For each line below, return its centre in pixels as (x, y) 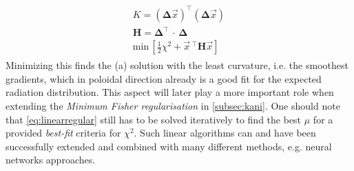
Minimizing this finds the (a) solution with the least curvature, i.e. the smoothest (177, 65)
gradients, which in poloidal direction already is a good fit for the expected (164, 78)
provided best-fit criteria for (63, 133)
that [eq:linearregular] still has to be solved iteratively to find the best (154, 119)
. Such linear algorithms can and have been (225, 133)
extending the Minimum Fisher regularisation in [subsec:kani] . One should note (173, 105)
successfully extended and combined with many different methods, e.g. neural (169, 146)
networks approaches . (51, 160)
